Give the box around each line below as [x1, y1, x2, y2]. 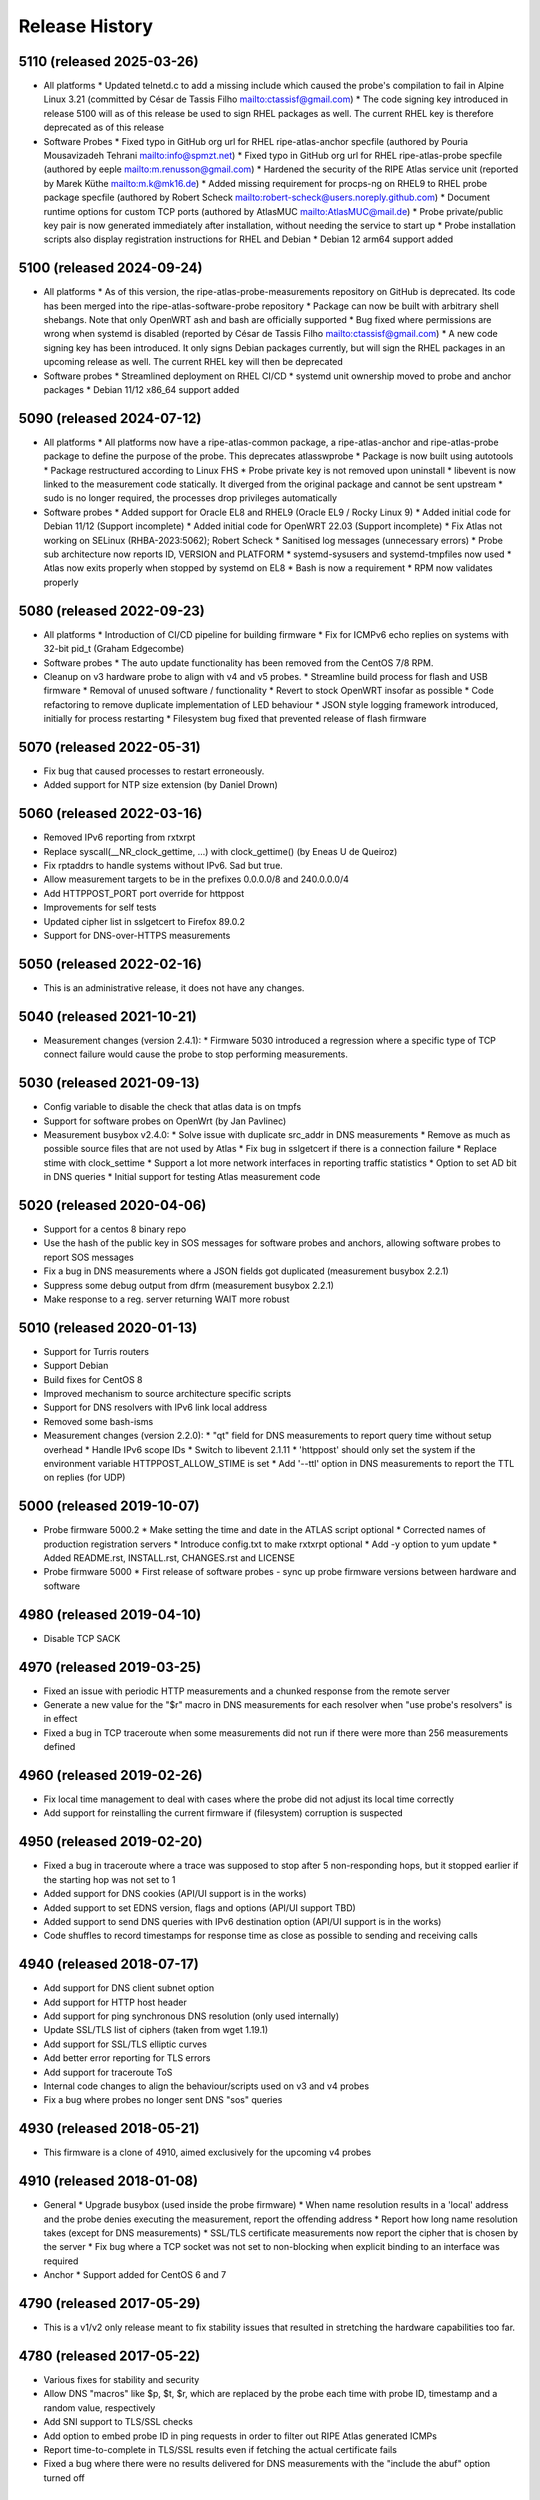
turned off [43, 2471, 85, 2484]
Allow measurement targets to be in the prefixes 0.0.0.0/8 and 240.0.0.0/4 [43, 873, 350, 885]
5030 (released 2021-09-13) [18, 1075, 200, 1092]
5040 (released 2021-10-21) [18, 1008, 197, 1025]
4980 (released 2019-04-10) [18, 1606, 202, 1623]
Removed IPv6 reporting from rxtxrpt [43, 831, 196, 844]
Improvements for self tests [43, 901, 157, 914]
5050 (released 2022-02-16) [18, 955, 202, 972]
